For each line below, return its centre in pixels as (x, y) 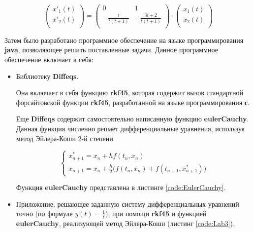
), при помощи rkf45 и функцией (156, 213)
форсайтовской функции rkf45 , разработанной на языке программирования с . (133, 102)
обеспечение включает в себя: (49, 59)
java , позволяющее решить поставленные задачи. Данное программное (111, 50)
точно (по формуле (44, 213)
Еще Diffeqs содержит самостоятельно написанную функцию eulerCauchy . (132, 119)
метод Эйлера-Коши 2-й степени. (65, 138)
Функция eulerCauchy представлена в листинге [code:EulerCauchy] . (121, 187)
